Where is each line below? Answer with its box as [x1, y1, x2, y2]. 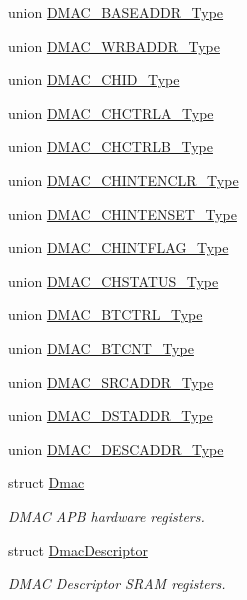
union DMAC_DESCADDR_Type [8, 438, 224, 459]
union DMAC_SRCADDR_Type [8, 371, 214, 392]
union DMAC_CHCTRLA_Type [8, 102, 214, 123]
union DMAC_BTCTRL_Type [8, 304, 203, 325]
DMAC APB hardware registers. [8, 505, 205, 526]
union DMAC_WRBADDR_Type [8, 35, 220, 56]
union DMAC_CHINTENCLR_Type [8, 169, 239, 190]
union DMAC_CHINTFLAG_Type [8, 237, 229, 258]
